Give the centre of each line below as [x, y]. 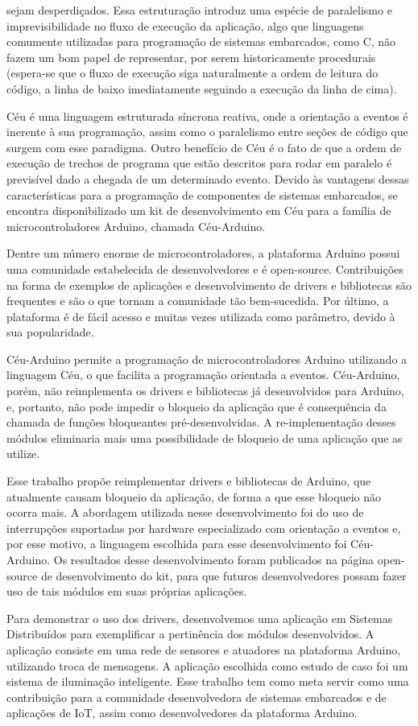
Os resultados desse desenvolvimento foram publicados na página [214, 559]
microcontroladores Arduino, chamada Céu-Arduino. [136, 226]
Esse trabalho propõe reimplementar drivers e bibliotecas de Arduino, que [189, 481]
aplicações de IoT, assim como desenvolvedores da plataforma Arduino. [182, 713]
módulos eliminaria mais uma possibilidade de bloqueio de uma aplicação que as [205, 437]
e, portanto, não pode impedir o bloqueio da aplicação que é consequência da [197, 406]
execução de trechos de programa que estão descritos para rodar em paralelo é [199, 163]
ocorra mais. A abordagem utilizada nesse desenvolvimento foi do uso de [185, 512]
